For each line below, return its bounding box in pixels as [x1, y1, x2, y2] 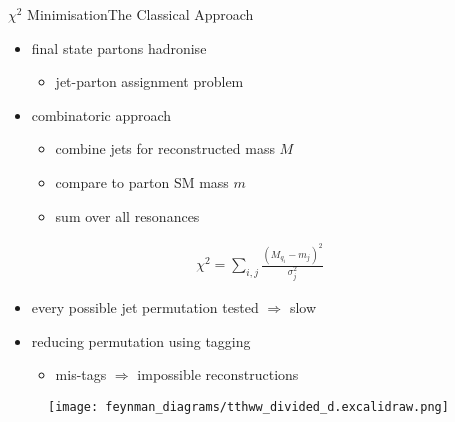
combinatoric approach [31, 104, 172, 125]
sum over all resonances [55, 205, 200, 226]
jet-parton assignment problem [55, 71, 244, 92]
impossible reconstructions [137, 364, 299, 385]
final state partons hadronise [31, 37, 207, 58]
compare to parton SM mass [55, 171, 229, 192]
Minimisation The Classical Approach [27, 4, 254, 24]
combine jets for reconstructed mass [55, 138, 275, 159]
